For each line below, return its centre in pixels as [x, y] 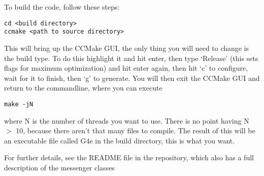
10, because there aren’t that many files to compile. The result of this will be [136, 130]
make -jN [19, 104]
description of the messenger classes [59, 167]
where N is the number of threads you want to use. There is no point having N [127, 120]
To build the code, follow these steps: [62, 7]
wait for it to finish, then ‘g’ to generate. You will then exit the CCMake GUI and [132, 78]
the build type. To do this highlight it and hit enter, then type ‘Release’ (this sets [131, 58]
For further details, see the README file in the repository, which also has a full [129, 157]
